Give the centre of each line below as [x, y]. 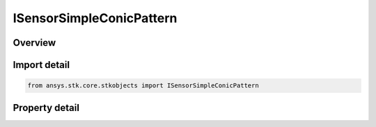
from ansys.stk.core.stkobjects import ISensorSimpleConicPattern [143, 86]
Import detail [41, 65]
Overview [34, 43]
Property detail [46, 108]
